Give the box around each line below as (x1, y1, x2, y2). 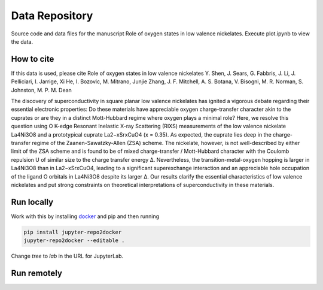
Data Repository (11, 9, 93, 22)
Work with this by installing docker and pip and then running (11, 213, 160, 220)
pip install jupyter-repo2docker (23, 228, 122, 235)
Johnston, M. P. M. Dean (11, 86, 72, 93)
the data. (11, 38, 33, 45)
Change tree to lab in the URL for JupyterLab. (11, 252, 124, 260)
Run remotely (11, 268, 63, 278)
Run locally (11, 197, 54, 207)
